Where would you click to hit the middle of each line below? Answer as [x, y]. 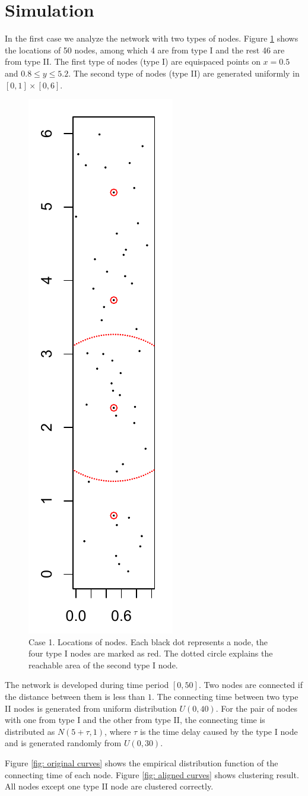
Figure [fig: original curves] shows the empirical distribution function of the [142, 763]
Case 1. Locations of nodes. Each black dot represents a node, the [148, 641]
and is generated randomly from [63, 743]
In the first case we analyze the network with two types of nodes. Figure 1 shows [152, 38]
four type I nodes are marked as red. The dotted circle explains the [151, 653]
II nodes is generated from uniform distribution [91, 708]
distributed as [30, 731]
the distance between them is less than [75, 697]
